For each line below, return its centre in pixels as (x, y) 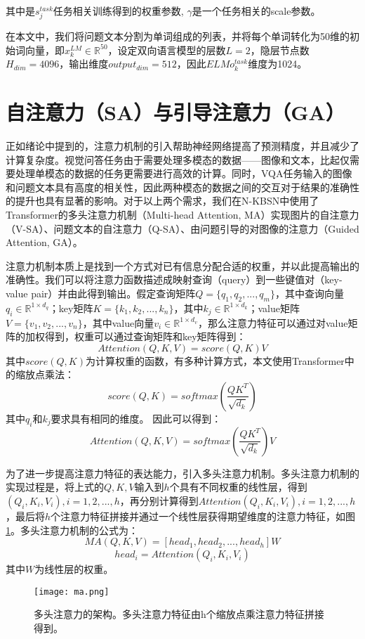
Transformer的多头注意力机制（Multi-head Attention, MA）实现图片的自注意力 (182, 215)
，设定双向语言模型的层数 (167, 50)
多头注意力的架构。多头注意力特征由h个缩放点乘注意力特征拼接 (179, 614)
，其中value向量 (118, 322)
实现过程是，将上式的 (55, 487)
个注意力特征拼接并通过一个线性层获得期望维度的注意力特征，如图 (203, 516)
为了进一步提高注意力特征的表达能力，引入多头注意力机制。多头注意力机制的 (182, 473)
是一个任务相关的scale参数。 (256, 11)
